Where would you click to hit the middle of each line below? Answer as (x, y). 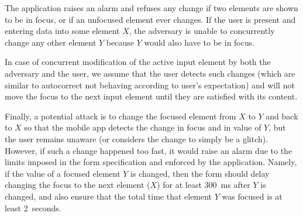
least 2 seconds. (33, 208)
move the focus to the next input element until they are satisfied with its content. (151, 96)
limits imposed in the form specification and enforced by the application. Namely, (151, 162)
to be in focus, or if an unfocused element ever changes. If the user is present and (150, 19)
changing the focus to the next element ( (78, 185)
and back (282, 116)
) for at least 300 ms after (204, 185)
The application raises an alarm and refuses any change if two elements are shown (151, 8)
